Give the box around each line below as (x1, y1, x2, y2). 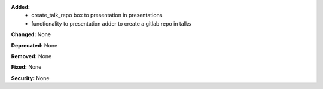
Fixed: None (11, 63, 42, 71)
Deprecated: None (11, 42, 58, 49)
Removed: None (11, 52, 52, 59)
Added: (11, 4, 30, 10)
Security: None (11, 74, 50, 81)
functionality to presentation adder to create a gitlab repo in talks (31, 20, 191, 27)
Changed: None (11, 31, 51, 38)
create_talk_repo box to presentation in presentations (31, 12, 163, 19)
